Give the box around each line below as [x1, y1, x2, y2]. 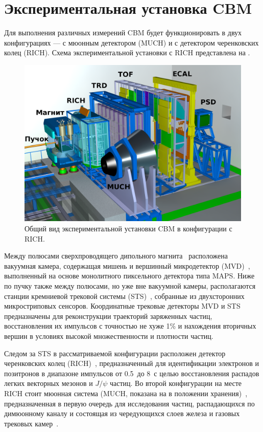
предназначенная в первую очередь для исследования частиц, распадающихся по [4, 398, 255, 408]
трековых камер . [4, 418, 59, 428]
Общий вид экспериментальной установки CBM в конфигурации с [25, 223, 232, 234]
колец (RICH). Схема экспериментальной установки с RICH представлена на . [4, 47, 250, 58]
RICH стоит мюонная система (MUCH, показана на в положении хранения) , [4, 387, 248, 398]
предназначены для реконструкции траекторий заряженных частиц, [4, 310, 212, 321]
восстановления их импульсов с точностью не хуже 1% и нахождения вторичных [4, 320, 256, 331]
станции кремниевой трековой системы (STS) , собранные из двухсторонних [4, 290, 245, 301]
